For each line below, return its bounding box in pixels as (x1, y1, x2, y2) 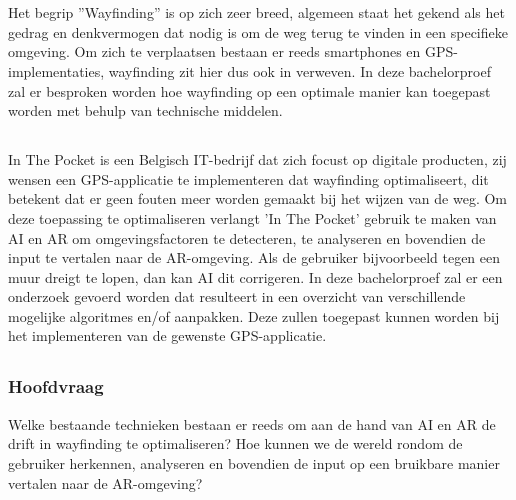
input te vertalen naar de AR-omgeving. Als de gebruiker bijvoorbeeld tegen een (8, 247, 501, 268)
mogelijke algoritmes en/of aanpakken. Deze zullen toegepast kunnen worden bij (8, 305, 500, 326)
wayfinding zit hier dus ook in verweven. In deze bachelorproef (108, 60, 491, 81)
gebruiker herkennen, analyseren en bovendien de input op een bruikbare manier (8, 452, 500, 473)
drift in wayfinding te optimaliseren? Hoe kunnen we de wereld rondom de (8, 433, 463, 454)
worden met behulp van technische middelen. (8, 100, 283, 121)
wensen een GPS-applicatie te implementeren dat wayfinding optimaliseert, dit (8, 168, 489, 189)
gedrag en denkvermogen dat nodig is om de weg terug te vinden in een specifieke (8, 21, 508, 42)
